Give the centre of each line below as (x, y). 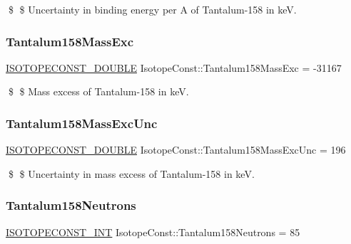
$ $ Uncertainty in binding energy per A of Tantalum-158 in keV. (152, 9)
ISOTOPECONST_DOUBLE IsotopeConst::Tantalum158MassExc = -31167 (174, 67)
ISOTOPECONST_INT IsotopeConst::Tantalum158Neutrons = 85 (153, 232)
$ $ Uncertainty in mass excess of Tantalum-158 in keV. (131, 173)
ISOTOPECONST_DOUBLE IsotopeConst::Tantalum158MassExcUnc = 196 (176, 150)
